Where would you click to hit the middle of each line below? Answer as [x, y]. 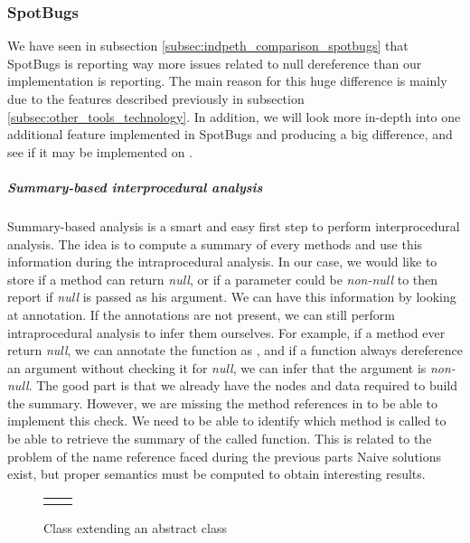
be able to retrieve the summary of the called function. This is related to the [220, 439]
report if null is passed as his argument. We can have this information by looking [232, 297]
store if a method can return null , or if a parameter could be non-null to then [223, 279]
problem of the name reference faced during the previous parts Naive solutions [225, 456]
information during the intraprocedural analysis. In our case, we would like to [222, 262]
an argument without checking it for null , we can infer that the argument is [217, 367]
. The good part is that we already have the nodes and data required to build [243, 385]
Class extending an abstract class [136, 527]
